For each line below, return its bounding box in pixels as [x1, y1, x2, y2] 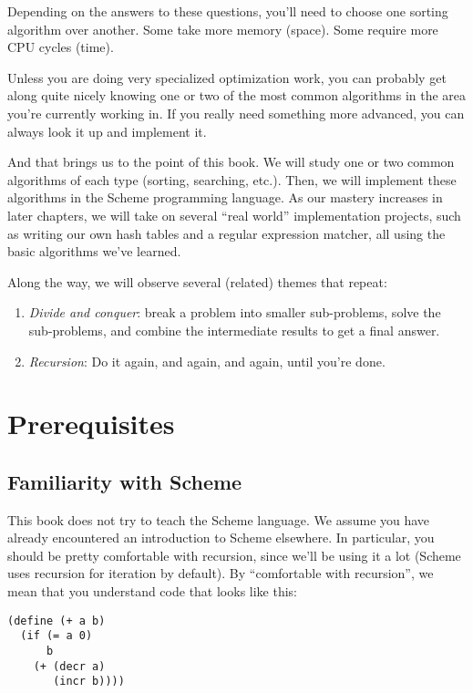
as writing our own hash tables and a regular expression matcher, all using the [7, 223, 446, 243]
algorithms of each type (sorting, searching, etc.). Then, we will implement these [7, 170, 457, 189]
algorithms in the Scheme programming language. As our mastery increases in [7, 188, 443, 207]
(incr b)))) [53, 675, 125, 688]
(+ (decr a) [33, 659, 106, 673]
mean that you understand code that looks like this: [7, 582, 298, 601]
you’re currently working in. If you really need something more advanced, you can [7, 103, 465, 122]
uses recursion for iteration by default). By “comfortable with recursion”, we [7, 564, 434, 583]
